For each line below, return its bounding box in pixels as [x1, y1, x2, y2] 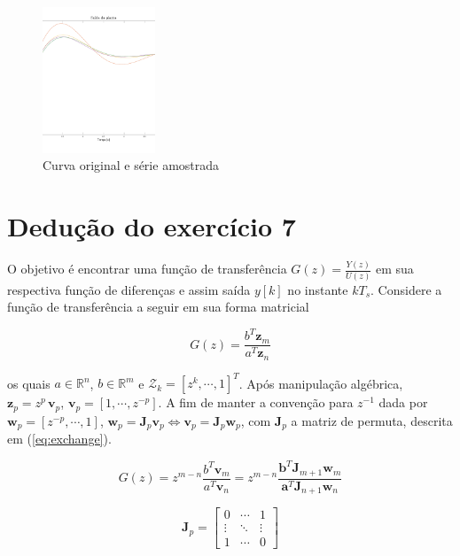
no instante [287, 280, 348, 298]
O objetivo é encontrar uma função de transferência [7, 259, 287, 278]
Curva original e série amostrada [43, 156, 220, 174]
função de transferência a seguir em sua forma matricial [7, 297, 309, 316]
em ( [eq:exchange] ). [7, 429, 112, 448]
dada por [378, 393, 428, 412]
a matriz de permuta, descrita [291, 411, 453, 429]
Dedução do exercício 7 [7, 208, 296, 244]
